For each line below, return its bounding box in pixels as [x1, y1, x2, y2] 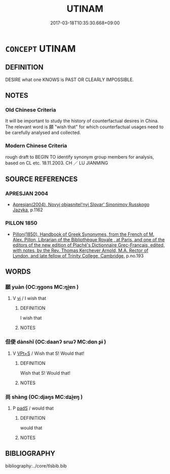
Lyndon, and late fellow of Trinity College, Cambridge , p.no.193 [12, 252, 144, 259]
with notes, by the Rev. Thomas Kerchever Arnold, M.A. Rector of [12, 247, 149, 253]
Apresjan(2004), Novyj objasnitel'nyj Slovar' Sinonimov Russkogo [12, 201, 150, 208]
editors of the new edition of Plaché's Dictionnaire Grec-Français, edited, [12, 242, 165, 248]
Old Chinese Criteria [5, 106, 57, 114]
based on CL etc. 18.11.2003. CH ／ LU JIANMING [5, 160, 108, 166]
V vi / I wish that [12, 295, 47, 302]
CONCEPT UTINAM [5, 43, 76, 54]
